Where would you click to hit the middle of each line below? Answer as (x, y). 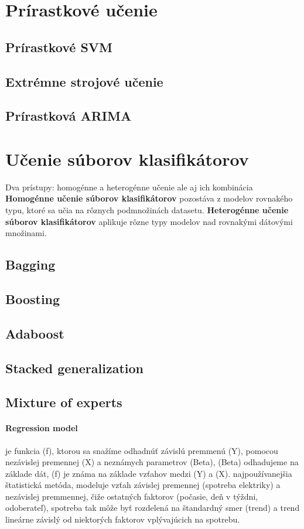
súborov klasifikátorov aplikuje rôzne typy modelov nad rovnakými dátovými (149, 221)
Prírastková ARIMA (69, 116)
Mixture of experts (64, 402)
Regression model (42, 428)
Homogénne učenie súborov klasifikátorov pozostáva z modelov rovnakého (149, 198)
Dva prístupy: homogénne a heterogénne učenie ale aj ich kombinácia (129, 187)
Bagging (30, 264)
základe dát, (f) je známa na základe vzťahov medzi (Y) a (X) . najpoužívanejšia (149, 473)
